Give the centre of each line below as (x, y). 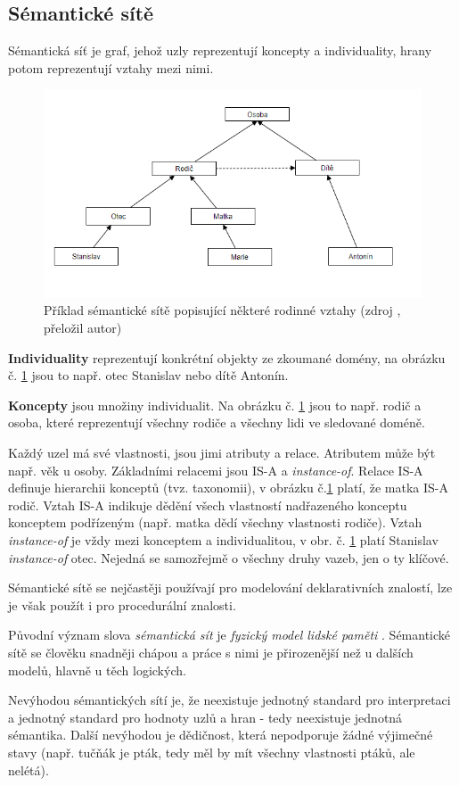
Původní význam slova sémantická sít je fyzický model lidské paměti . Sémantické (229, 635)
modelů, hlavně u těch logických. (97, 670)
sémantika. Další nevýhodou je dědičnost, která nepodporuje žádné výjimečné (221, 735)
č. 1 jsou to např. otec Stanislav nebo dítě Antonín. (148, 375)
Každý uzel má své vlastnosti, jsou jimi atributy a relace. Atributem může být (222, 452)
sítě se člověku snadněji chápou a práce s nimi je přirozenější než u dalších (211, 652)
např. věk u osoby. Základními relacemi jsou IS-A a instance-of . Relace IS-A (216, 470)
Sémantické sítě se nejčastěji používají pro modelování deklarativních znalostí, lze (230, 587)
